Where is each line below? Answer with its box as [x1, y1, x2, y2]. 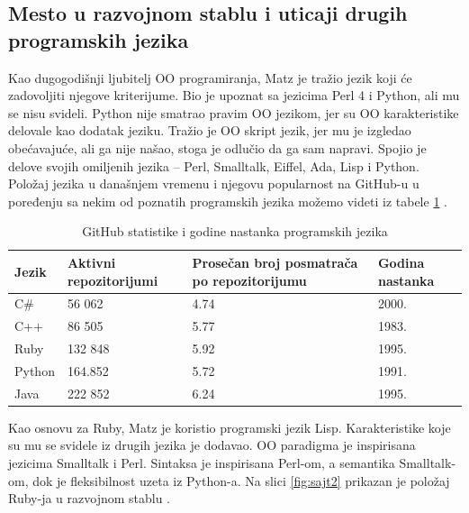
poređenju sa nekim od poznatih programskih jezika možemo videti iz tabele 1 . [8, 191, 447, 210]
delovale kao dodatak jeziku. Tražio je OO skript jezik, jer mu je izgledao [8, 121, 411, 140]
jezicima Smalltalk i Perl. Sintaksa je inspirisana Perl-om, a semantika [8, 453, 395, 472]
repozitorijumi [67, 270, 158, 289]
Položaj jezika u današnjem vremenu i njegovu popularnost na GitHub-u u [8, 174, 419, 193]
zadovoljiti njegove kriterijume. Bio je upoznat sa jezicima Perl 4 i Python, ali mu [8, 86, 460, 105]
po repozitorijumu [192, 270, 307, 289]
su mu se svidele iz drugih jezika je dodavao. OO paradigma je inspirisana [8, 435, 416, 454]
